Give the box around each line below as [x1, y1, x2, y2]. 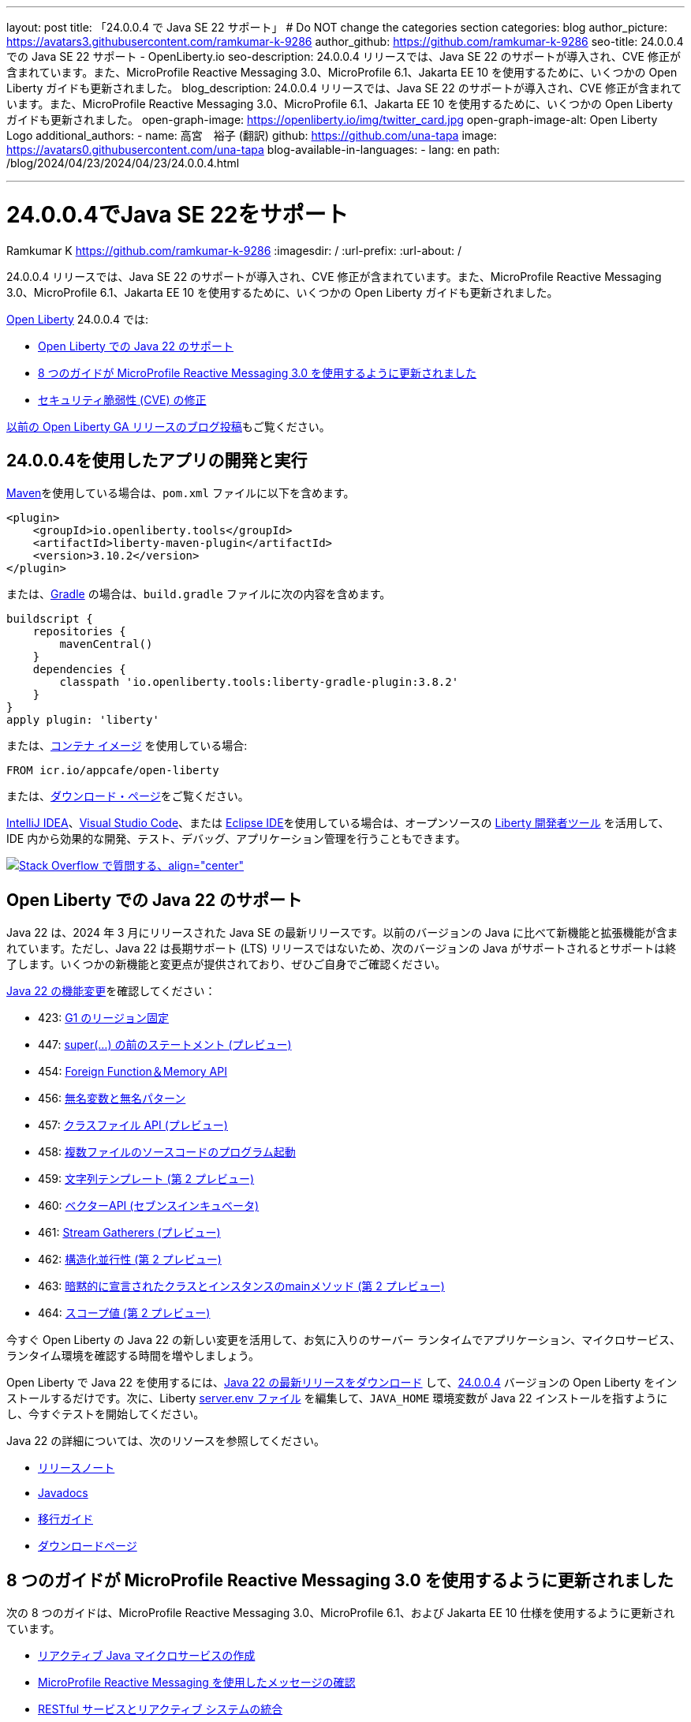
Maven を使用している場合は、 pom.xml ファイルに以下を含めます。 [6, 486, 355, 500]
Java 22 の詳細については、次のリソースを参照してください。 [6, 1434, 326, 1448]
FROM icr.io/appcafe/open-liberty [6, 764, 219, 777]
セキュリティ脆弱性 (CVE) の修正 [38, 392, 207, 406]
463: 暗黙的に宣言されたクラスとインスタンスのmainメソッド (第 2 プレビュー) [38, 1279, 445, 1293]
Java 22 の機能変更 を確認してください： [6, 984, 216, 998]
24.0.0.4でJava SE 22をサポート [6, 200, 349, 228]
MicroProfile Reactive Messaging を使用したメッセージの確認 [38, 1675, 356, 1690]
